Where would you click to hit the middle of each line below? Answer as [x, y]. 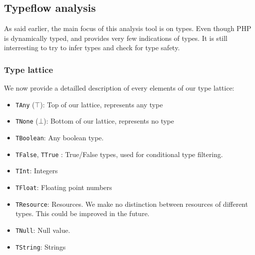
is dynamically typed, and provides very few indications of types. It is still [116, 38]
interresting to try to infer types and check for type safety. [92, 48]
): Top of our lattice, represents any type [101, 104]
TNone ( [27, 121]
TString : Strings [41, 246]
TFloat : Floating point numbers [64, 187]
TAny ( [25, 104]
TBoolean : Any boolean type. [60, 138]
